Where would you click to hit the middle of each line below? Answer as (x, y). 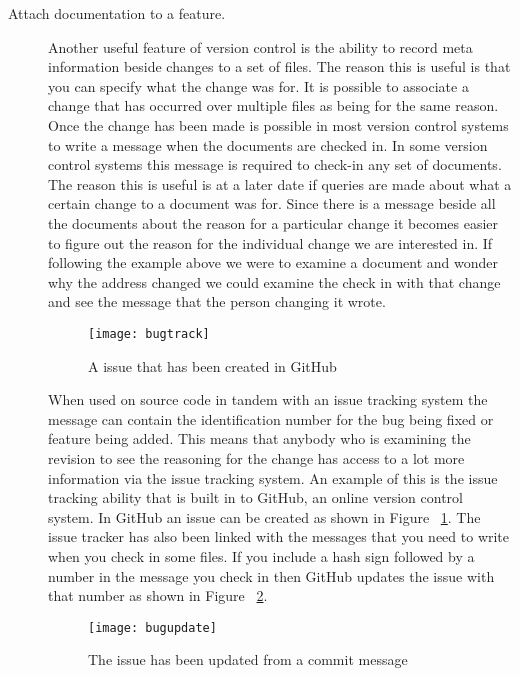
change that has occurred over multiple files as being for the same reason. (273, 105)
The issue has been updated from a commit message (248, 659)
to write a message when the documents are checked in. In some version (268, 144)
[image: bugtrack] (149, 333)
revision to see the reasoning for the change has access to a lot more (256, 457)
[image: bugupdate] (152, 627)
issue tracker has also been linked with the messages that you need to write (279, 536)
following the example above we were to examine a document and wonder (273, 262)
